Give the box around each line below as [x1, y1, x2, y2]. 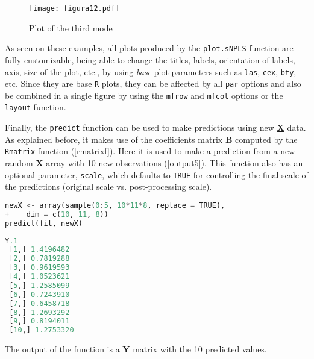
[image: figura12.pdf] [29, 4, 120, 13]
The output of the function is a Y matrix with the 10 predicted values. [5, 343, 267, 355]
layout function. [5, 101, 66, 113]
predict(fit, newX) [5, 219, 83, 228]
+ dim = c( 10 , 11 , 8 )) [5, 210, 108, 219]
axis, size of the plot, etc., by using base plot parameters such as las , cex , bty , [5, 65, 297, 78]
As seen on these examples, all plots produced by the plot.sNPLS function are [5, 42, 294, 54]
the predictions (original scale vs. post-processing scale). [5, 180, 212, 193]
